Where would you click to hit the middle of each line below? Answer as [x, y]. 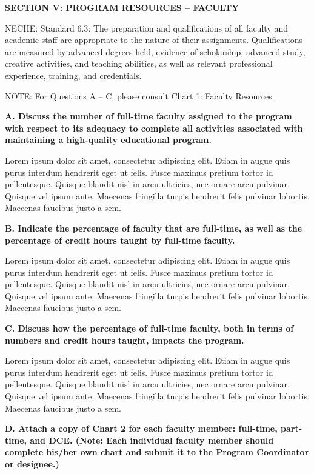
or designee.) [32, 464]
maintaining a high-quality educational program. [108, 140]
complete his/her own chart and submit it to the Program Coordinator [157, 452]
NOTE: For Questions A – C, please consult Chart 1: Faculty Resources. [140, 95]
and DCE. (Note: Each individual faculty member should [152, 440]
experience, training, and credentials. [73, 75]
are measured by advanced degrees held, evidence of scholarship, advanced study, [155, 51]
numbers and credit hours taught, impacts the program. [125, 340]
